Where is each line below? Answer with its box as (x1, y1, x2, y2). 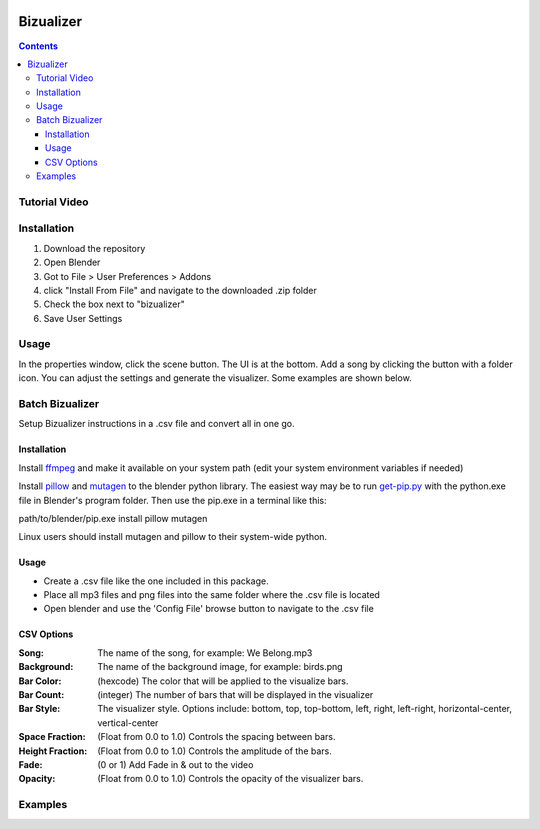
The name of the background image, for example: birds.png (97, 661, 344, 673)
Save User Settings (43, 312, 123, 324)
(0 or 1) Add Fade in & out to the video (97, 759, 254, 770)
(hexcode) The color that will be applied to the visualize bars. (97, 675, 349, 687)
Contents (18, 40, 59, 52)
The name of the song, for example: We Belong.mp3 (97, 646, 313, 659)
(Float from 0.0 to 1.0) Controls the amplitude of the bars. (97, 745, 332, 757)
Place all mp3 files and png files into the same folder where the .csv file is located (43, 589, 380, 601)
